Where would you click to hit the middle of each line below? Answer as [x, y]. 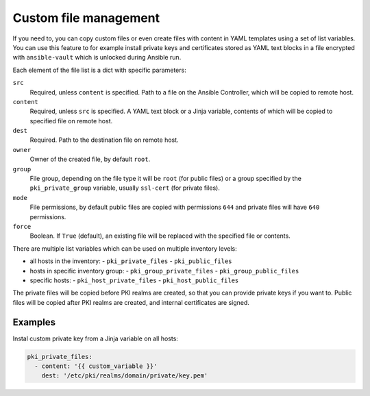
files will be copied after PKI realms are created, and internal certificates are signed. [131, 302]
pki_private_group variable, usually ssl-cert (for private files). [125, 188]
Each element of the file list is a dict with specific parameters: [99, 70]
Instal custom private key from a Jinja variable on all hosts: [95, 338]
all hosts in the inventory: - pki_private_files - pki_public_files [131, 261]
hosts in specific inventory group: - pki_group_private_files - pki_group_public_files [164, 271]
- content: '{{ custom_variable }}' [96, 366]
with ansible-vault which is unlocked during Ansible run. [97, 58]
